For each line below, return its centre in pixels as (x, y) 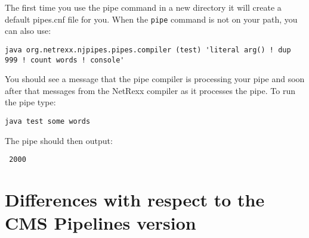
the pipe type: (30, 102)
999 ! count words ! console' (65, 60)
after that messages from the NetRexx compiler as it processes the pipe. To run (150, 90)
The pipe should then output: (59, 140)
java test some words (48, 121)
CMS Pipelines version (101, 223)
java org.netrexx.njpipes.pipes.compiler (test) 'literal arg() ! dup (148, 50)
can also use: (28, 31)
